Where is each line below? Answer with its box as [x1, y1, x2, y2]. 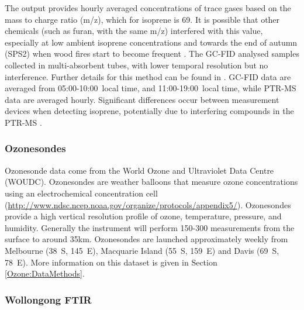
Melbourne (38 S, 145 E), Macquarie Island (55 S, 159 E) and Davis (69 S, [5, 244, 279, 256]
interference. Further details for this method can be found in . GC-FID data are [5, 70, 291, 82]
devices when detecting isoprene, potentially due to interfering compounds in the [5, 105, 294, 117]
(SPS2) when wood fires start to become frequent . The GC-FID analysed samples [5, 47, 299, 60]
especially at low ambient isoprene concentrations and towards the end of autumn [5, 36, 298, 48]
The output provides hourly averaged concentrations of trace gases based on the [5, 2, 291, 13]
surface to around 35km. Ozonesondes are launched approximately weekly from [5, 233, 288, 245]
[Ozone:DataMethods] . [5, 267, 85, 280]
